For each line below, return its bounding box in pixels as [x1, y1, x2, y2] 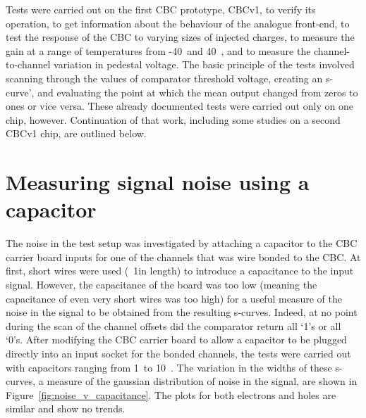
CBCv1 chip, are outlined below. [6, 126, 147, 141]
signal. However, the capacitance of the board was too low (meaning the [6, 277, 317, 292]
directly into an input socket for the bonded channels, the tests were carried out [6, 346, 351, 360]
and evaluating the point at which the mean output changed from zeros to [37, 84, 358, 99]
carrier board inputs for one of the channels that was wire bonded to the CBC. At [6, 249, 361, 264]
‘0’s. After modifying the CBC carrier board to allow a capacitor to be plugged [6, 332, 347, 347]
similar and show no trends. [6, 401, 126, 416]
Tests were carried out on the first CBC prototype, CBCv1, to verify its [6, 2, 316, 16]
